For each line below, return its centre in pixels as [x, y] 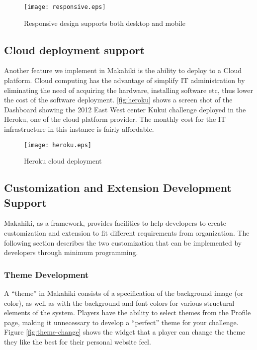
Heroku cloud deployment [63, 161]
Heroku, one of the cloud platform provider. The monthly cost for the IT [115, 119]
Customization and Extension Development [118, 188]
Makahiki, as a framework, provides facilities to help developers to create [115, 223]
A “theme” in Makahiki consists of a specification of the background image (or [124, 293]
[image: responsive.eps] [65, 7]
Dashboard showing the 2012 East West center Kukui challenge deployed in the [125, 109]
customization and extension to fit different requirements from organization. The [127, 233]
